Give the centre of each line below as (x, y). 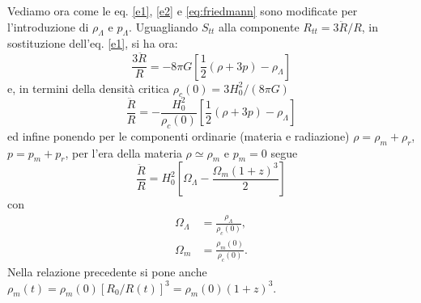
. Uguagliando (164, 26)
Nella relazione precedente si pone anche (107, 271)
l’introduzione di (48, 26)
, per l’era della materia (123, 152)
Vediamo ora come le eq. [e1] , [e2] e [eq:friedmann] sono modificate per (183, 11)
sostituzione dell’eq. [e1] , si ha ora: (93, 43)
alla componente (259, 26)
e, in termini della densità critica (89, 88)
